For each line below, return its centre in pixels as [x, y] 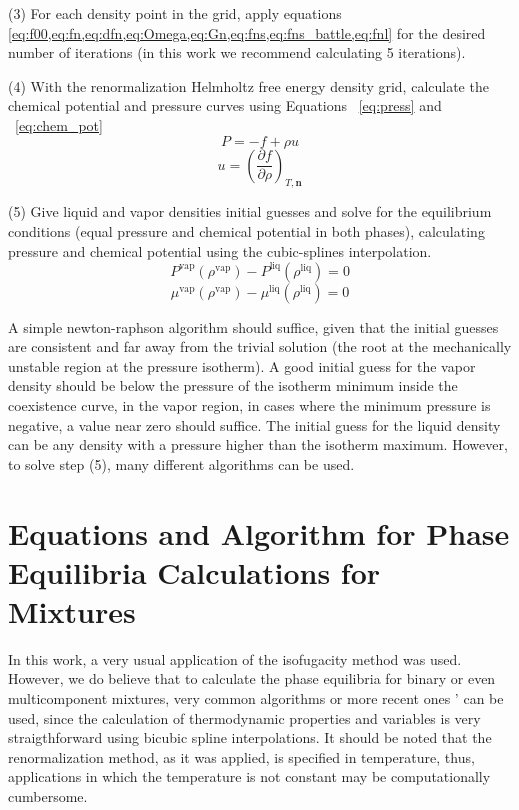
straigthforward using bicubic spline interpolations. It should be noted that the [250, 737]
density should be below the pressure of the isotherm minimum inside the [233, 385]
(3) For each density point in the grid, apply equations [175, 13]
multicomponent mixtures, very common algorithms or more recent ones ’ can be [256, 698]
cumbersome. [48, 796]
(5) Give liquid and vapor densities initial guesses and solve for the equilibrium [250, 211]
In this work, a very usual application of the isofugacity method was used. [235, 658]
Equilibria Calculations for [194, 571]
